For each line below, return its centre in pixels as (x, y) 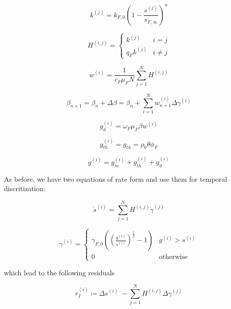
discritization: (25, 188)
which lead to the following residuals (59, 272)
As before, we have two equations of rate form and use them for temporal (115, 179)
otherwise (173, 257)
